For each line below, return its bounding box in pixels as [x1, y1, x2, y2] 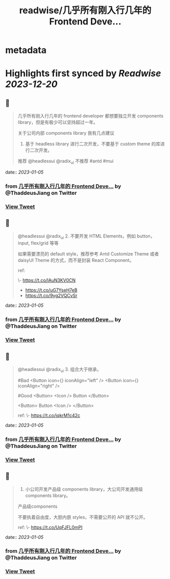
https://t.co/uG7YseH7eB [25, 287, 78, 293]
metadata [5, 44, 47, 56]
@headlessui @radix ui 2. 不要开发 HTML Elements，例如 [17, 233, 136, 240]
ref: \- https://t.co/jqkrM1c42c [17, 412, 80, 418]
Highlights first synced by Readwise [5, 68, 161, 79]
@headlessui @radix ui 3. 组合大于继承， [17, 366, 101, 373]
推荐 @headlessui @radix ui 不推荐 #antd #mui [17, 158, 114, 165]
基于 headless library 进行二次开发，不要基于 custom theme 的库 [25, 141, 161, 147]
